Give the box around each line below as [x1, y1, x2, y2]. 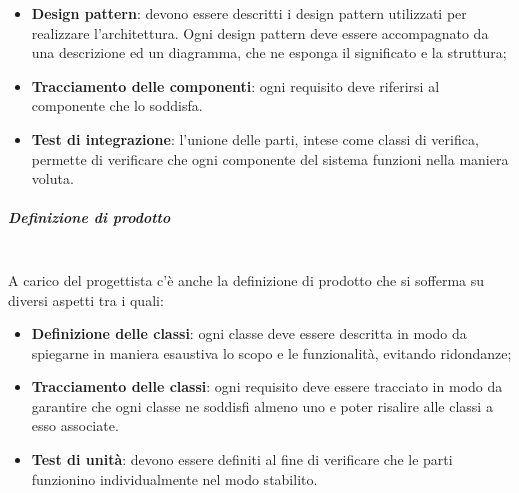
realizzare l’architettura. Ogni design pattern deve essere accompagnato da [31, 22, 489, 43]
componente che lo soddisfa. [31, 95, 203, 116]
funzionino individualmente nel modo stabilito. [31, 468, 318, 489]
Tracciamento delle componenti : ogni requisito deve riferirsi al [31, 75, 440, 96]
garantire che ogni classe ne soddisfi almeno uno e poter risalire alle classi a [31, 395, 493, 416]
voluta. [31, 168, 74, 189]
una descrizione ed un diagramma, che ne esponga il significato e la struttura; [31, 42, 507, 63]
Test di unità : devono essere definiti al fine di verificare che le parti [31, 449, 453, 470]
